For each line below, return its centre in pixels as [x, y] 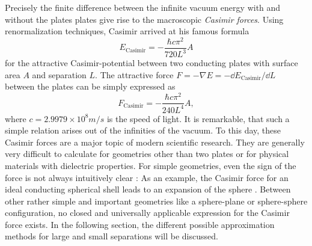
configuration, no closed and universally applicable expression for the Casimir [147, 213]
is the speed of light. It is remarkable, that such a [198, 118]
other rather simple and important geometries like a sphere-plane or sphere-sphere [156, 201]
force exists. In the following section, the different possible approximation [140, 224]
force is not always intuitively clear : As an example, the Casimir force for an [147, 177]
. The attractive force [134, 74]
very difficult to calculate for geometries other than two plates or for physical [147, 154]
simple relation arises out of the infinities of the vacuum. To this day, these [143, 130]
